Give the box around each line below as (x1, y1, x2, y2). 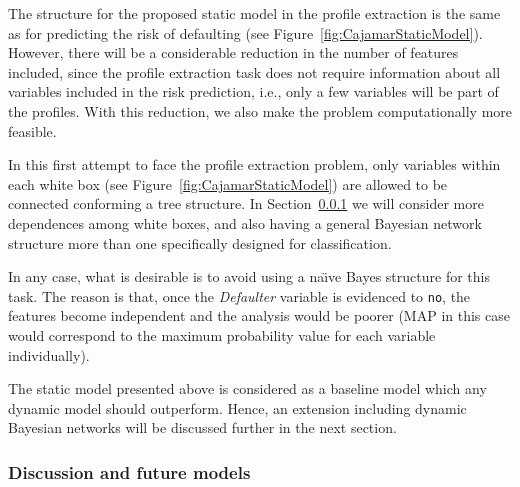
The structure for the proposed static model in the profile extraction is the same (8, 3, 501, 23)
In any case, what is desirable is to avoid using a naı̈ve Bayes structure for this (8, 266, 490, 287)
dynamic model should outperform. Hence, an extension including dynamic (8, 397, 467, 418)
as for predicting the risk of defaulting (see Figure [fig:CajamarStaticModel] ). (8, 22, 483, 43)
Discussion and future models (8, 459, 251, 484)
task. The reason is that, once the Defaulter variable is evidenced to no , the (8, 285, 471, 306)
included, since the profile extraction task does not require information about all (8, 61, 501, 82)
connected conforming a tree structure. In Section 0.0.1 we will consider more (8, 193, 484, 214)
